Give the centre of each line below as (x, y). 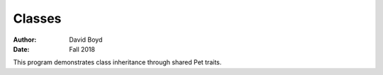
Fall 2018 (82, 49)
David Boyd (86, 40)
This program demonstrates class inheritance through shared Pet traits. (117, 62)
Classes (37, 18)
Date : (21, 49)
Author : (25, 40)
